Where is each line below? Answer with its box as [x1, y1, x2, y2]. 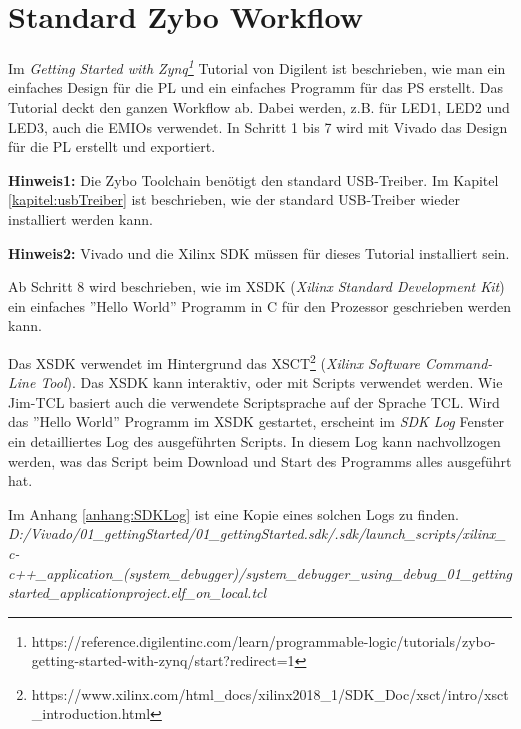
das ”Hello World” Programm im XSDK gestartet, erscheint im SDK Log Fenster [8, 411, 505, 432]
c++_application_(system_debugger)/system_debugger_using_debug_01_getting [8, 562, 513, 583]
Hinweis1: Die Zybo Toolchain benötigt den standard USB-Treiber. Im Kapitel [8, 169, 499, 190]
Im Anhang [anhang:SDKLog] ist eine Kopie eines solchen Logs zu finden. [8, 503, 459, 524]
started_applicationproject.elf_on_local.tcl [8, 582, 267, 603]
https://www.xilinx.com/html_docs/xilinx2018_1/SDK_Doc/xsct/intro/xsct [31, 683, 509, 704]
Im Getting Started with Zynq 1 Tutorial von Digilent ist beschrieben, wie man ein [8, 55, 506, 78]
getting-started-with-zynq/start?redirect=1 [31, 650, 295, 671]
